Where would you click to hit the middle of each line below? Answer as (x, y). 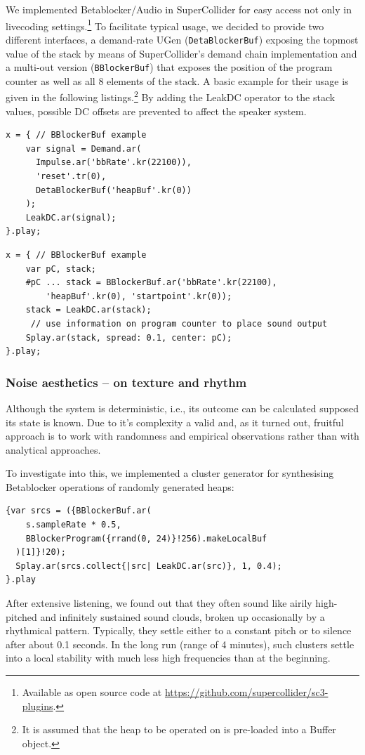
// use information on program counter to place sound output (179, 323)
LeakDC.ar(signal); (71, 217)
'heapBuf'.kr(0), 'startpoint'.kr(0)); (139, 296)
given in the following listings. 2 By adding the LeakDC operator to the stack (171, 96)
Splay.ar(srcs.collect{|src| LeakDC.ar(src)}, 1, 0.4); (149, 566)
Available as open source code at (92, 692)
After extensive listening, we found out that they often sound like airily (159, 603)
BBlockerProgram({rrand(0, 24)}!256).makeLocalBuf (146, 538)
